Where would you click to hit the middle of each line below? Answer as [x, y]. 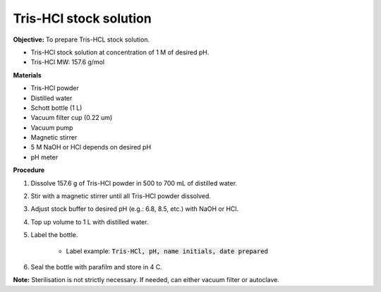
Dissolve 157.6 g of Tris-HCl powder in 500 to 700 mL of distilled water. [134, 183]
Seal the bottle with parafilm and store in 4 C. [96, 267]
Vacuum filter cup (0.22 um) [72, 118]
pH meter [44, 157]
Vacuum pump [52, 128]
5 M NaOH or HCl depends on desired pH [91, 147]
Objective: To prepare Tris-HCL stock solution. [81, 39]
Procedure [29, 170]
